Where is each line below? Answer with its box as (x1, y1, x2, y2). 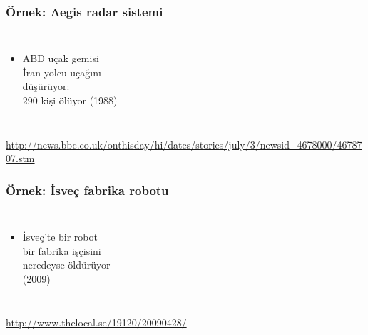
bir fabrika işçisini (22, 243, 101, 258)
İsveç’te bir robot (22, 229, 98, 244)
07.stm (6, 151, 35, 166)
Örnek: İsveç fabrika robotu (6, 181, 169, 199)
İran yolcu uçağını (22, 64, 101, 79)
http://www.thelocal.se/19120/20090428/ (6, 315, 187, 330)
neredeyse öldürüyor (22, 257, 111, 272)
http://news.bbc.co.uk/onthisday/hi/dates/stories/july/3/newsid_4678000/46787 (6, 136, 362, 151)
